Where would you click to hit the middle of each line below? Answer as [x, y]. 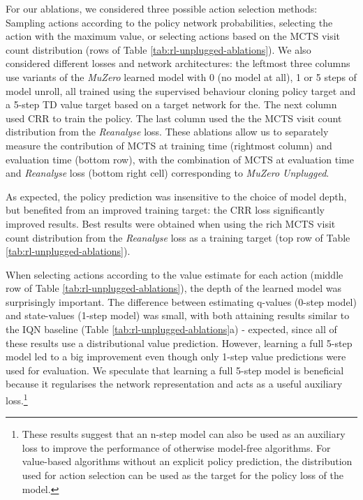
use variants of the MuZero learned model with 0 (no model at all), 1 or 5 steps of [181, 76]
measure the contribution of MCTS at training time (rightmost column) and [169, 145]
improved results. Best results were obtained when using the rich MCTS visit [171, 223]
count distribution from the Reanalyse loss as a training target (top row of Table [178, 237]
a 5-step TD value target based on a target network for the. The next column [171, 104]
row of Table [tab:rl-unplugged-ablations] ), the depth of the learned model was [173, 288]
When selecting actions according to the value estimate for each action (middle [175, 274]
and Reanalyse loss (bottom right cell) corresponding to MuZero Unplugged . [168, 173]
